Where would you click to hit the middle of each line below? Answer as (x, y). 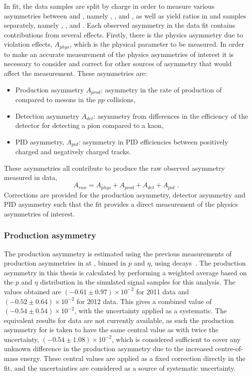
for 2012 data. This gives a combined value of (144, 301)
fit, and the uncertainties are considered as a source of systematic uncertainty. (120, 367)
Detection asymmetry (47, 116)
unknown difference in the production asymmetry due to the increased (109, 349)
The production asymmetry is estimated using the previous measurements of (118, 253)
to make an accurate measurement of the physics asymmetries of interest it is (119, 54)
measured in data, (31, 177)
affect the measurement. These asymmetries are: (76, 73)
